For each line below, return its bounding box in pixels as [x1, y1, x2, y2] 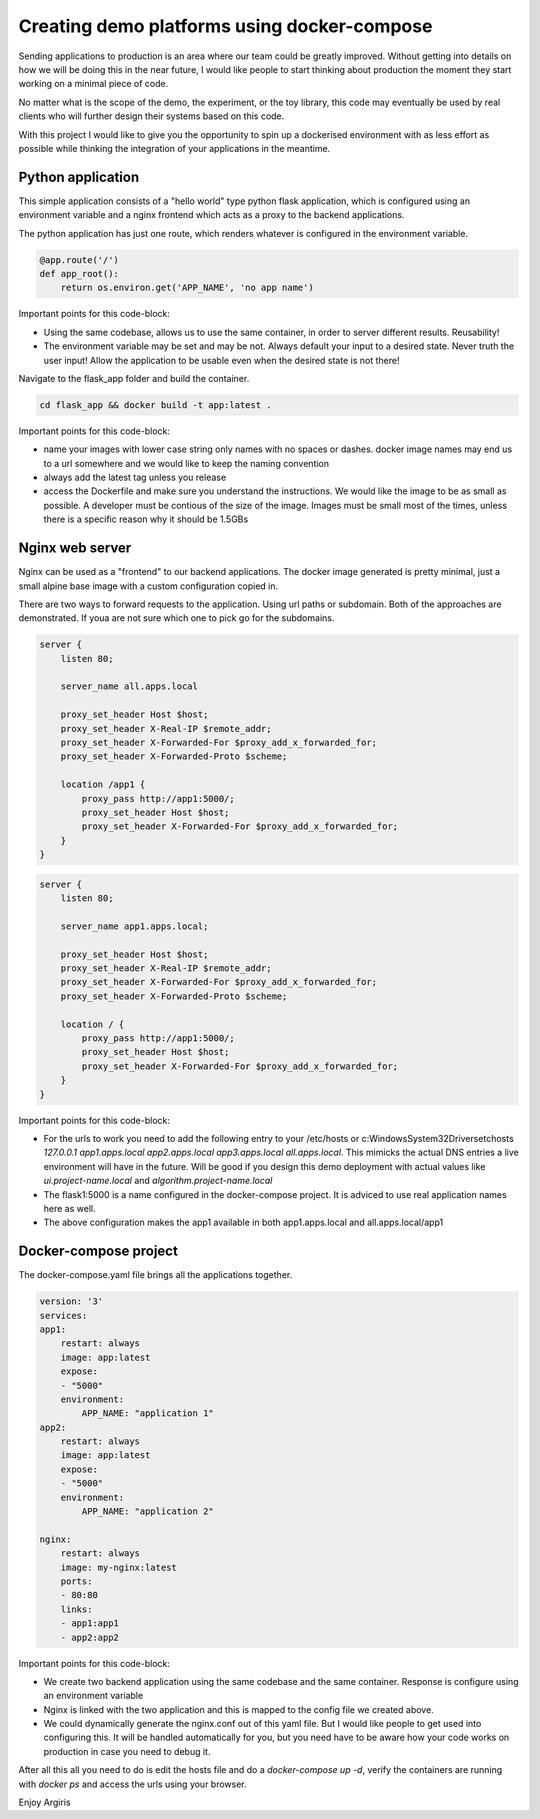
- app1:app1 [60, 1618, 120, 1629]
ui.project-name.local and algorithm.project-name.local [43, 1175, 273, 1187]
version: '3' [39, 1296, 104, 1307]
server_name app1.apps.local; [60, 920, 209, 932]
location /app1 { [60, 779, 146, 790]
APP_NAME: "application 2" [81, 1506, 214, 1517]
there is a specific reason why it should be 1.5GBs [43, 513, 249, 525]
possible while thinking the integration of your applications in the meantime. [18, 142, 331, 154]
